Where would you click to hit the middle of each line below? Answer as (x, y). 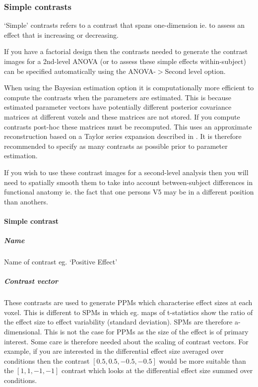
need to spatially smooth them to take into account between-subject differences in (129, 182)
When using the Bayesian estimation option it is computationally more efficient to (129, 88)
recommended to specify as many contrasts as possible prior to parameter (116, 146)
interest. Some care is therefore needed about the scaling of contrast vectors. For (126, 341)
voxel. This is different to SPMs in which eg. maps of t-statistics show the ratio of (129, 312)
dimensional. (23, 331)
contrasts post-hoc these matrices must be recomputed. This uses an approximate (128, 126)
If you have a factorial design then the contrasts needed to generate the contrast (126, 51)
